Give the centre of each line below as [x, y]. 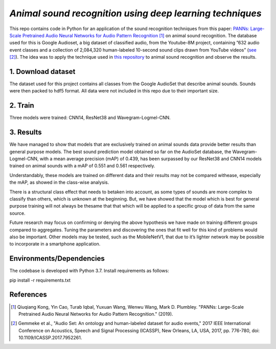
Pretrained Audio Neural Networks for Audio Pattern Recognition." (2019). [96, 314]
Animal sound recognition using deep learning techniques [135, 13]
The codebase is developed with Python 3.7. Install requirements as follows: [89, 271]
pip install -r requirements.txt [40, 280]
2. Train [22, 105]
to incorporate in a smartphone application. [55, 244]
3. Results [26, 132]
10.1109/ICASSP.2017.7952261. [50, 338]
